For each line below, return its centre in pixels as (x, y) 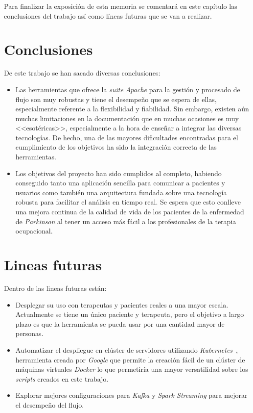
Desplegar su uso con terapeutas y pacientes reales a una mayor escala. (122, 304)
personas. (29, 333)
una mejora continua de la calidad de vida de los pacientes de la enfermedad (130, 212)
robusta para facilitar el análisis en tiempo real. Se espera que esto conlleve (128, 202)
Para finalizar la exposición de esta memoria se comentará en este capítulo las (121, 6)
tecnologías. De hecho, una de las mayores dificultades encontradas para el (127, 137)
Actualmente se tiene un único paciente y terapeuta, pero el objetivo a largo (130, 314)
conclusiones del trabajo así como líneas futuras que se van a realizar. (108, 15)
